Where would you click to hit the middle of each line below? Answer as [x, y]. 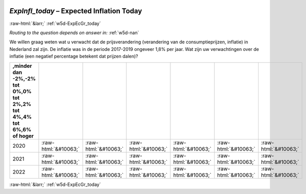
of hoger [23, 136]
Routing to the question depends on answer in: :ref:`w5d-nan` [74, 33]
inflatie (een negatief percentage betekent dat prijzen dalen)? [74, 57]
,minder [22, 66]
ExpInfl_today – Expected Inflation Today [76, 11]
